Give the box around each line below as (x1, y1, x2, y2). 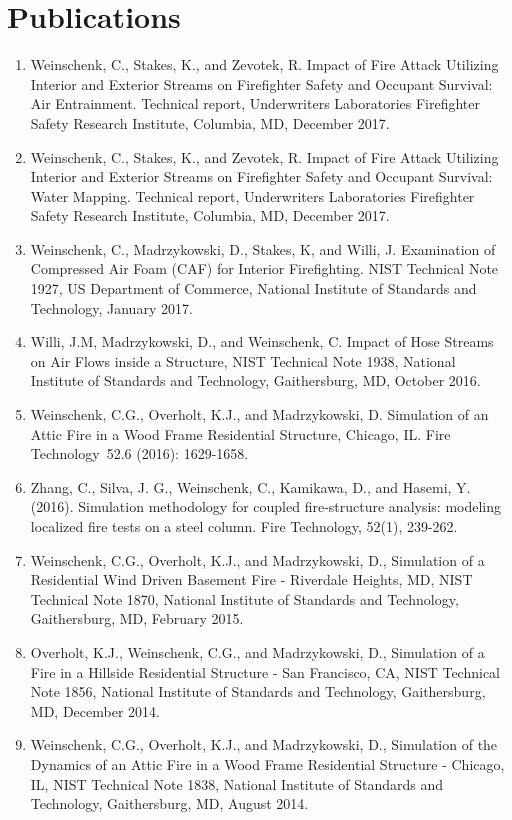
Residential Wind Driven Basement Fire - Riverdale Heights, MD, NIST (30, 569, 473, 590)
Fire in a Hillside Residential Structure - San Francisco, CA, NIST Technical (30, 661, 500, 682)
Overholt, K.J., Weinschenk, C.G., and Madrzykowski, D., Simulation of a (30, 641, 485, 662)
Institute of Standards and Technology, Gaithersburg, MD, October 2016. (30, 370, 481, 391)
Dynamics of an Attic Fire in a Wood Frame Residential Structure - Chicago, (30, 753, 505, 774)
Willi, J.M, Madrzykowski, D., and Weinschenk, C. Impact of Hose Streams (30, 331, 494, 352)
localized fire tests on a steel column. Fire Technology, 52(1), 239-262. (30, 516, 458, 536)
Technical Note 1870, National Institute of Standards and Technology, (30, 588, 459, 609)
